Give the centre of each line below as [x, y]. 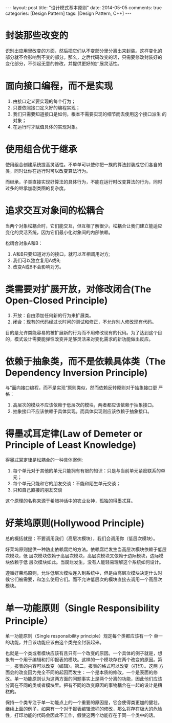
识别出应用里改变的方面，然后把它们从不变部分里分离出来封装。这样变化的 [84, 51]
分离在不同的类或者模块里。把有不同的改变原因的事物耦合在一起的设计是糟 [84, 685]
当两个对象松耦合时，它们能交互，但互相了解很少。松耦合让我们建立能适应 [84, 225]
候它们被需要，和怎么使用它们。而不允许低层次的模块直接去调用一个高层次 [84, 579]
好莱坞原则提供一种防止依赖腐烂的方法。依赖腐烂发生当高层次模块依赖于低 [84, 549]
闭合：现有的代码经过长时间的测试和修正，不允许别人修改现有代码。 [84, 322]
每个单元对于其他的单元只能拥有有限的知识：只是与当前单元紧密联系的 [87, 470]
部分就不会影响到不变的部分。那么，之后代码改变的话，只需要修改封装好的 [84, 57]
